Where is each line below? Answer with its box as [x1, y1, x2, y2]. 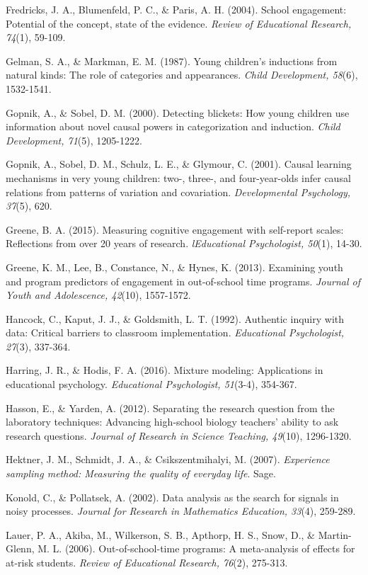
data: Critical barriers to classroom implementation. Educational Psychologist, [6, 325, 345, 340]
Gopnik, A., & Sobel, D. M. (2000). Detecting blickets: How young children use [6, 105, 350, 120]
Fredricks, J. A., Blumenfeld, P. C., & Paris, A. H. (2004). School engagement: [6, 2, 347, 16]
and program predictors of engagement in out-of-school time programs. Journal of [6, 273, 360, 288]
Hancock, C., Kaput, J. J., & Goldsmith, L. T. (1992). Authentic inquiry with [6, 311, 345, 326]
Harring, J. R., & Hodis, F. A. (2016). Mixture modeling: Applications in [6, 363, 323, 377]
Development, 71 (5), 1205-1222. [6, 132, 142, 147]
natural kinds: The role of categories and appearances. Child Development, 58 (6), [6, 67, 358, 82]
